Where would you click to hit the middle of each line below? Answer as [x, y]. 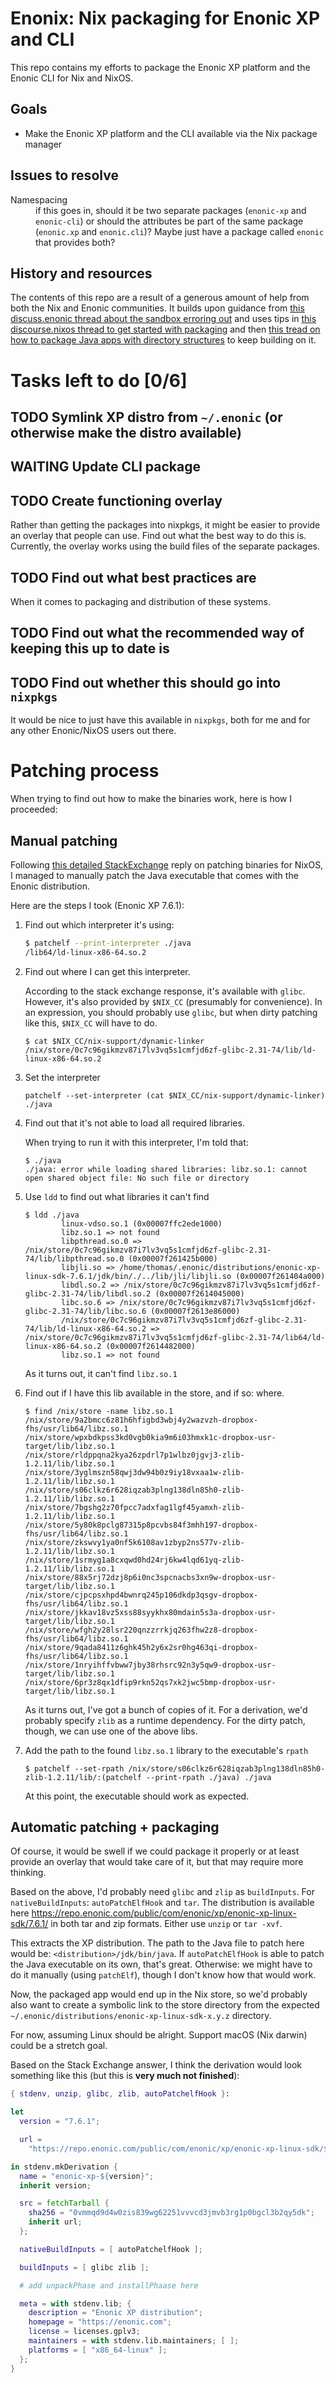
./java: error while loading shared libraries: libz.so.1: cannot [166, 1169]
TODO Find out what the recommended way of [157, 633]
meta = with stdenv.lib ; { [75, 2303]
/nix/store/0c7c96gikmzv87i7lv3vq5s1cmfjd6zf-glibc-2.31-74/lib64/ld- [175, 1337]
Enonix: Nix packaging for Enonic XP [165, 18]
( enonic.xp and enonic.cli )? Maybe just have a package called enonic [180, 231]
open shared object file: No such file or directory [137, 1178]
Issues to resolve [64, 175]
